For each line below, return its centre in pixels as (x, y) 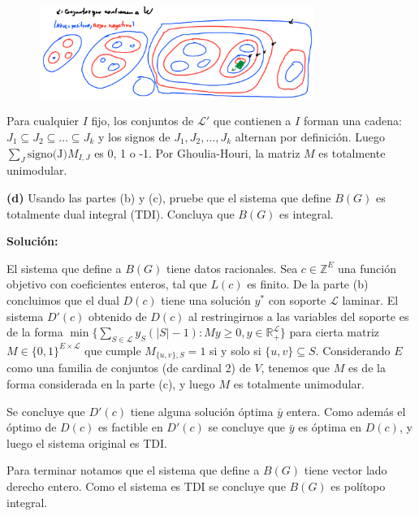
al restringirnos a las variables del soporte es (299, 316)
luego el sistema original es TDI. (87, 442)
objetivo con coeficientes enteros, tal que (107, 284)
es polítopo (358, 486)
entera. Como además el (346, 411)
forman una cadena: (352, 121)
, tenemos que (296, 368)
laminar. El (370, 299)
